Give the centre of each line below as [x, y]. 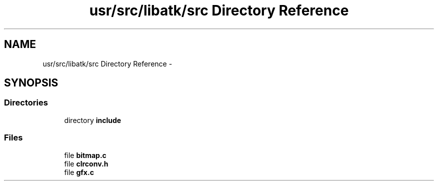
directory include [93, 120]
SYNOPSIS [31, 83]
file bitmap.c [85, 155]
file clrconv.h [86, 163]
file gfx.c [79, 172]
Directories [26, 103]
